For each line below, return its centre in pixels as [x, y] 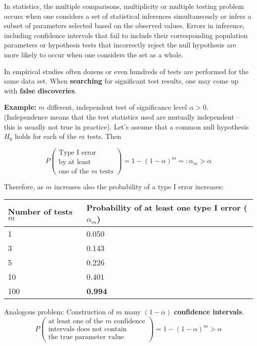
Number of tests [40, 212]
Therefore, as [24, 186]
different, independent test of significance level [117, 107]
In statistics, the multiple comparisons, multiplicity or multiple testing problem [124, 6]
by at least [75, 162]
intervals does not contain [87, 329]
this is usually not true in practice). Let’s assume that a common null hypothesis [127, 126]
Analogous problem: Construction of [59, 312]
